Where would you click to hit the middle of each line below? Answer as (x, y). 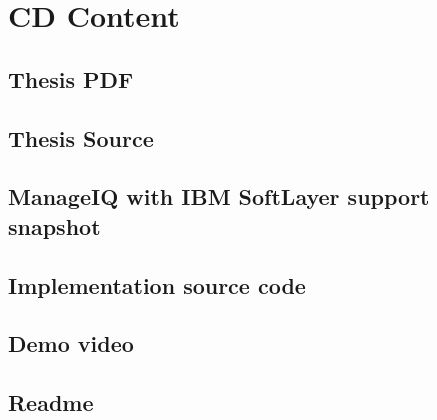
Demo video (71, 343)
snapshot (54, 225)
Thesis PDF (71, 78)
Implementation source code (157, 284)
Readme (51, 402)
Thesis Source (81, 137)
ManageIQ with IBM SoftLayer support (219, 196)
